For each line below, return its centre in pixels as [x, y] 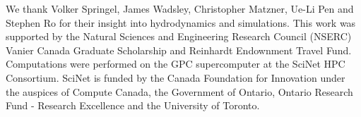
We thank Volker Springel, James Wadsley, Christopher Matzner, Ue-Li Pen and [180, 8]
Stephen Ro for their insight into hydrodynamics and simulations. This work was [181, 22]
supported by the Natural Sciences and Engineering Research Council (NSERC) [179, 36]
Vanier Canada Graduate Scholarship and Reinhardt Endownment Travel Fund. [179, 50]
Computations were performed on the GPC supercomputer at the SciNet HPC [176, 64]
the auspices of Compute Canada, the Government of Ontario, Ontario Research [179, 91]
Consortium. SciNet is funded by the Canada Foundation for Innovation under [176, 77]
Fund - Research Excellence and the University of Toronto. [133, 105]
